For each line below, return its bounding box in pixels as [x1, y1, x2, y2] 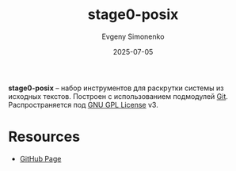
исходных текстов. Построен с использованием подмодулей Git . [8, 91, 228, 101]
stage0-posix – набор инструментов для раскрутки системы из [8, 83, 224, 93]
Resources [8, 128, 81, 146]
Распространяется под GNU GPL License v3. [8, 100, 158, 109]
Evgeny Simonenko [101, 32, 165, 41]
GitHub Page [19, 154, 62, 163]
